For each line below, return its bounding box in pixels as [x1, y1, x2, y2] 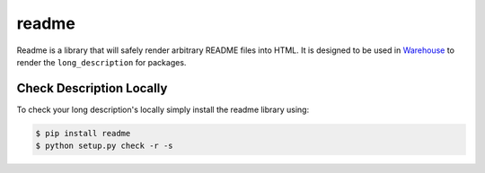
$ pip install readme [35, 128, 131, 138]
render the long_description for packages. [16, 56, 187, 67]
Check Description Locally [16, 81, 168, 96]
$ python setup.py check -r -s [35, 141, 174, 151]
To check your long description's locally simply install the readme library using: [16, 104, 310, 115]
